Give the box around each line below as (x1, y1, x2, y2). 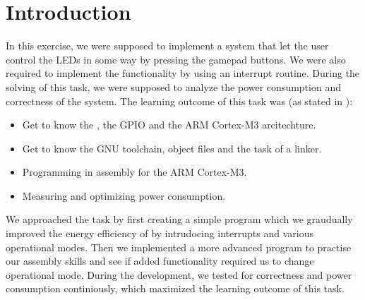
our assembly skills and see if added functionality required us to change (6, 253, 314, 268)
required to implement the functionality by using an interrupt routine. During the (6, 66, 360, 80)
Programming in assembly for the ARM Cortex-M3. (22, 164, 247, 179)
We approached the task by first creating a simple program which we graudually (6, 212, 353, 227)
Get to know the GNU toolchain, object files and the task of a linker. (22, 140, 322, 155)
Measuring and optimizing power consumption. (22, 188, 226, 203)
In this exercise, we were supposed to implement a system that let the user (6, 38, 329, 53)
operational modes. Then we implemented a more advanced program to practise (6, 239, 352, 254)
